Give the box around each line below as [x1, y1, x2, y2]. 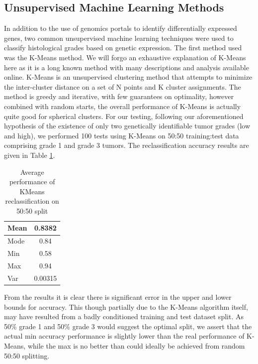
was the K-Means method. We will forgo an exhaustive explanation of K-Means [4, 52, 246, 62]
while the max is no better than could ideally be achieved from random [27, 340, 245, 351]
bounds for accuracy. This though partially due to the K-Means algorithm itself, [4, 301, 248, 312]
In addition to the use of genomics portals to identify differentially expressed [4, 23, 237, 33]
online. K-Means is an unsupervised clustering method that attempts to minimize [4, 72, 253, 82]
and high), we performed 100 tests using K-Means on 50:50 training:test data [4, 130, 239, 140]
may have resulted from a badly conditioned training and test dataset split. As [4, 311, 244, 322]
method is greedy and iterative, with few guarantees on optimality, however [4, 91, 234, 102]
